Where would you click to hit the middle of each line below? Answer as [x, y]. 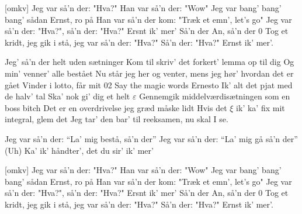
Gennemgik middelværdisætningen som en [215, 96]
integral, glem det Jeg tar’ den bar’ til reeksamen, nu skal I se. [117, 119]
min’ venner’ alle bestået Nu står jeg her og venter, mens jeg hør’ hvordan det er [149, 73]
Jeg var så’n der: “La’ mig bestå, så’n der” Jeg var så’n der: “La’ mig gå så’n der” [151, 138]
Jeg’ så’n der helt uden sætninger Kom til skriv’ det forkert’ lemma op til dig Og [150, 62]
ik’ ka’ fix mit [261, 107]
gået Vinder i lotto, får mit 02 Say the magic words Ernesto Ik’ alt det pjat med [149, 84]
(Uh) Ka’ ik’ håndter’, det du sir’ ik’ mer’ [79, 150]
